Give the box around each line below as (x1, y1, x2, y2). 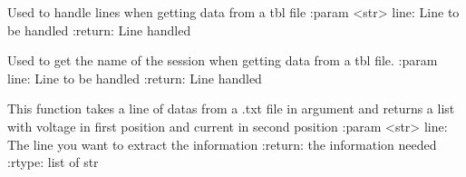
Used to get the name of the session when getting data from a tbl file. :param (7, 51, 438, 70)
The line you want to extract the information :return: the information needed (7, 134, 437, 153)
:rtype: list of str (7, 152, 99, 172)
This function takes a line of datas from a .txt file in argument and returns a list (7, 99, 455, 118)
